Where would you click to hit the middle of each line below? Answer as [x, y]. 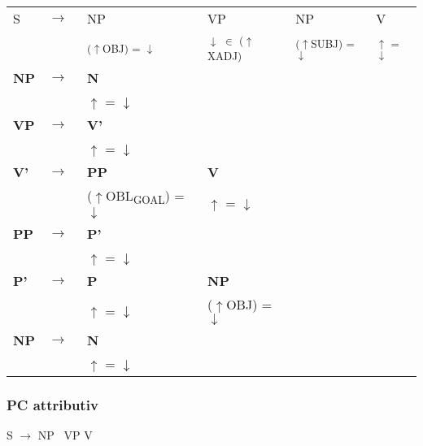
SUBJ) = [333, 43]
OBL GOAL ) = [145, 197]
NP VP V [65, 435]
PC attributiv [52, 405]
